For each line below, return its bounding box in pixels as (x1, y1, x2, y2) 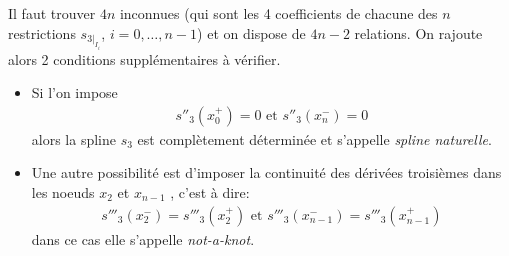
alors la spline (31, 128, 116, 149)
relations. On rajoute (354, 22, 483, 43)
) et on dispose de (197, 22, 306, 43)
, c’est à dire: (170, 182, 250, 202)
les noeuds (31, 182, 95, 202)
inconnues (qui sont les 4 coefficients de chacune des (119, 3, 438, 23)
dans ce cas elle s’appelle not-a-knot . (31, 228, 255, 249)
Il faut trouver (8, 3, 96, 23)
